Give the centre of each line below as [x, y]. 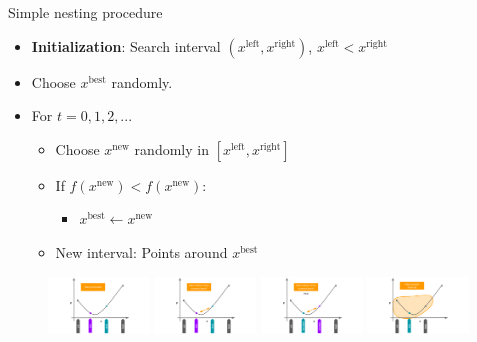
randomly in [171, 148]
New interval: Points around [141, 251]
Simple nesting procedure [85, 12]
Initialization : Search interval [126, 45]
